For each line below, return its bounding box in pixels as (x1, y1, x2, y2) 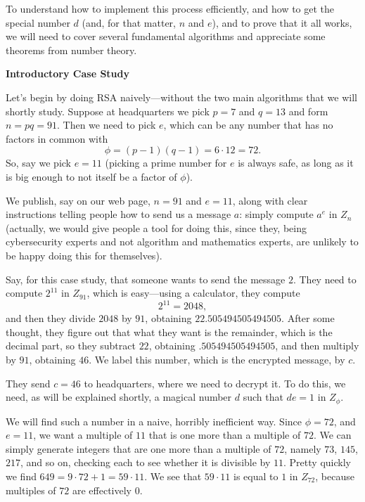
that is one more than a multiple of (148, 427, 301, 442)
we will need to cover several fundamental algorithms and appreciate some (6, 29, 326, 44)
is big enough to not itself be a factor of (6, 169, 177, 184)
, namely (284, 441, 321, 456)
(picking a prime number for (105, 155, 227, 170)
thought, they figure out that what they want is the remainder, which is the (6, 324, 333, 339)
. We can (313, 427, 352, 442)
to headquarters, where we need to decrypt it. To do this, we (84, 375, 346, 390)
